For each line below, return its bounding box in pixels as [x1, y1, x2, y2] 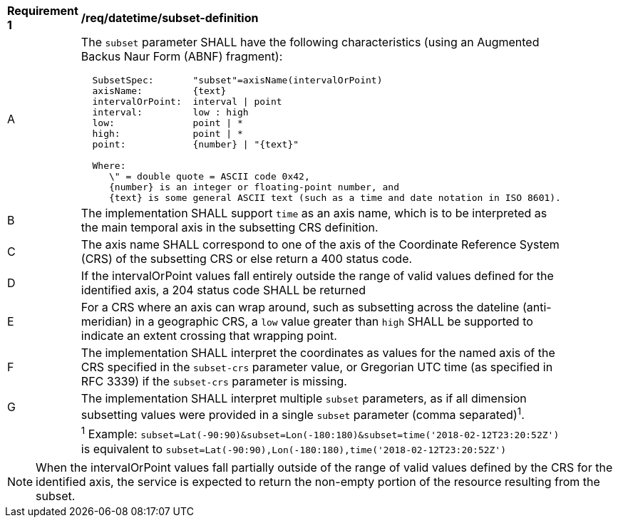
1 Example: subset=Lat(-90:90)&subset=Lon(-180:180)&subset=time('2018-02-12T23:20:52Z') [81, 425, 560, 442]
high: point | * [92, 128, 243, 139]
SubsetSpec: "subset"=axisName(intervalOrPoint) [92, 75, 383, 86]
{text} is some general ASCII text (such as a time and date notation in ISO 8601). [108, 192, 561, 203]
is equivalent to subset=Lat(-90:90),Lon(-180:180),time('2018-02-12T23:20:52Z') [81, 441, 507, 456]
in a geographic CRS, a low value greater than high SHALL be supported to [135, 314, 533, 328]
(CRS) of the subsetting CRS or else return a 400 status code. [81, 252, 413, 266]
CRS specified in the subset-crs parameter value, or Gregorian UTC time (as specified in [81, 360, 553, 374]
